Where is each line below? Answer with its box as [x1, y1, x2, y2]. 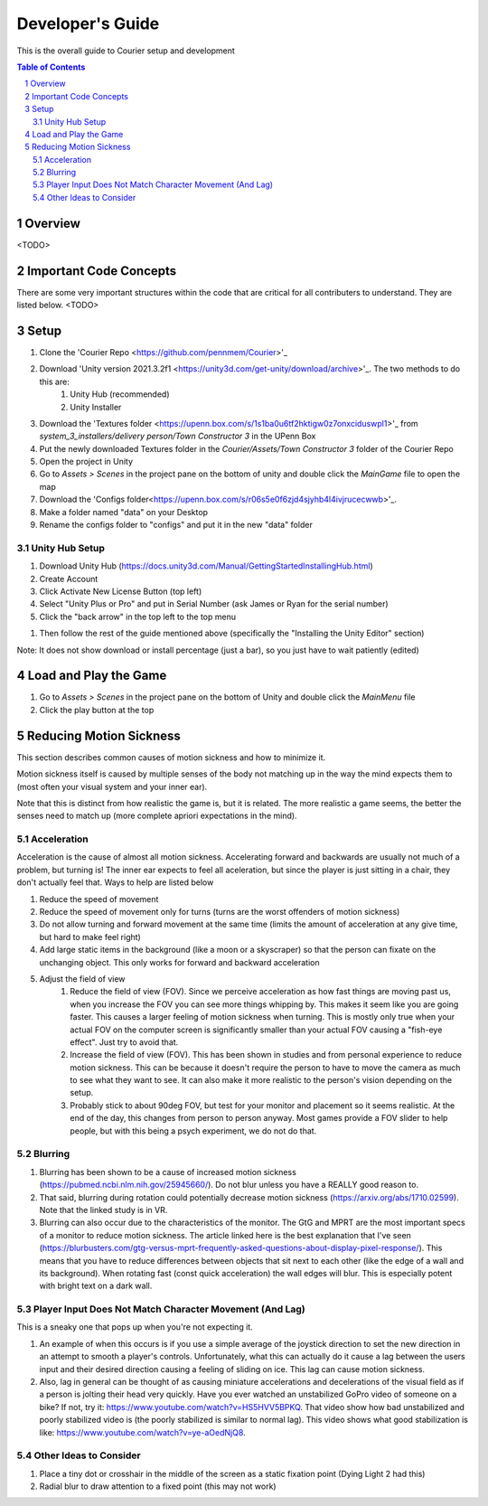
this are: [39, 376, 70, 387]
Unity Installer [70, 401, 122, 412]
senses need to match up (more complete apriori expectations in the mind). [16, 810, 297, 822]
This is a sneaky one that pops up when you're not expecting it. [16, 1322, 253, 1332]
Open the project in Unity [39, 457, 134, 467]
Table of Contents [16, 61, 86, 72]
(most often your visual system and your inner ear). [16, 781, 208, 792]
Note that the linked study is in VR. [39, 1204, 168, 1215]
